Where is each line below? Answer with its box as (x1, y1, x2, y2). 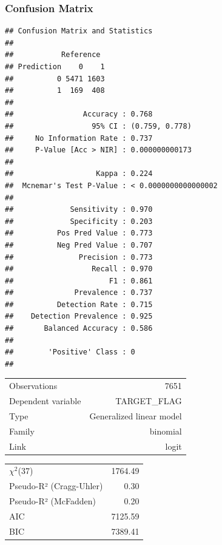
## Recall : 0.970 (5, 265, 153, 274)
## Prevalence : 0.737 (5, 288, 153, 297)
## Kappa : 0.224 (5, 169, 153, 178)
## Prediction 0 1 (5, 63, 105, 71)
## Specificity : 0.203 (5, 217, 153, 226)
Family (9, 424, 35, 437)
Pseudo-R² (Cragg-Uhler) (9, 479, 103, 492)
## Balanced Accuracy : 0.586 (5, 324, 153, 333)
